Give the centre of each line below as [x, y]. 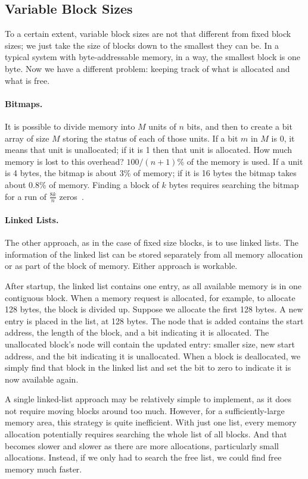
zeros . [71, 196]
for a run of [26, 196]
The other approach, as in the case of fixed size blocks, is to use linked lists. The [152, 242]
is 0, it [283, 138]
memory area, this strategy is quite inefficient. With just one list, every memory [151, 422]
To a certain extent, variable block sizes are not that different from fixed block [148, 34]
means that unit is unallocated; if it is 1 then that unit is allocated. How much [149, 150]
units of [162, 126]
